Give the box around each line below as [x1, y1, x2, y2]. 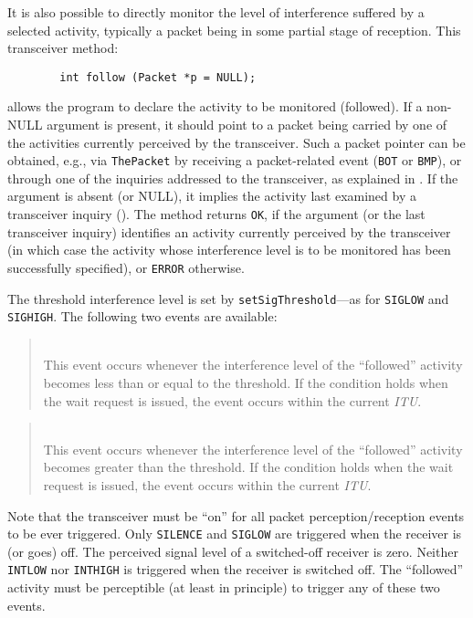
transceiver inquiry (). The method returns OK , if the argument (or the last [7, 204, 426, 224]
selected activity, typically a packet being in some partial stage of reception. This [7, 20, 461, 39]
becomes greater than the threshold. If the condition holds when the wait [43, 457, 454, 477]
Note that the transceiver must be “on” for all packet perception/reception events [7, 506, 465, 525]
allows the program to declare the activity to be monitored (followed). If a [7, 97, 423, 116]
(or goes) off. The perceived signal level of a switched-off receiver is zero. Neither [7, 541, 458, 560]
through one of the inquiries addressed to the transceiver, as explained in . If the [7, 168, 458, 187]
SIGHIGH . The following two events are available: [7, 307, 278, 326]
